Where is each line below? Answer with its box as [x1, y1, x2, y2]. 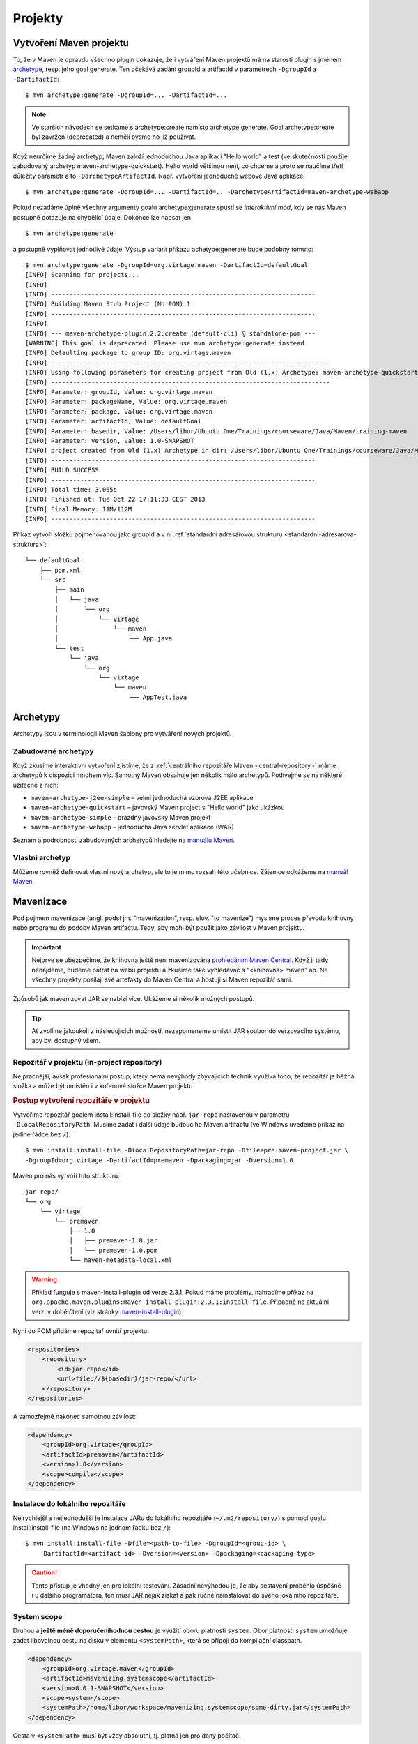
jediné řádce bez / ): [13, 1130, 71, 1138]
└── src [39, 576, 66, 584]
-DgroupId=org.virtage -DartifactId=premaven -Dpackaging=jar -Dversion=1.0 [25, 1156, 294, 1164]
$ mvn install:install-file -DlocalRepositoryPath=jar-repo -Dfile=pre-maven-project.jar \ [25, 1146, 348, 1155]
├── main [54, 586, 84, 594]
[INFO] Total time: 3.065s [25, 486, 118, 493]
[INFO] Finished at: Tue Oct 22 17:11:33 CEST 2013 [25, 495, 206, 504]
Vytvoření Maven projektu [13, 37, 129, 49]
